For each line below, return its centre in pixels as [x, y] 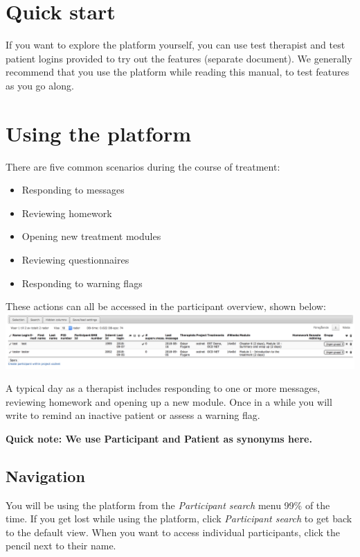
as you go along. [40, 85]
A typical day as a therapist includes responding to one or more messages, [163, 388]
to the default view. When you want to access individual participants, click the [173, 532]
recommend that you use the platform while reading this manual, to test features [178, 72]
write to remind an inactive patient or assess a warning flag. [133, 415]
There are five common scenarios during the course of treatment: [143, 166]
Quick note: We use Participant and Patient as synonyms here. [159, 438]
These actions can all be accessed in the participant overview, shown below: [166, 306]
